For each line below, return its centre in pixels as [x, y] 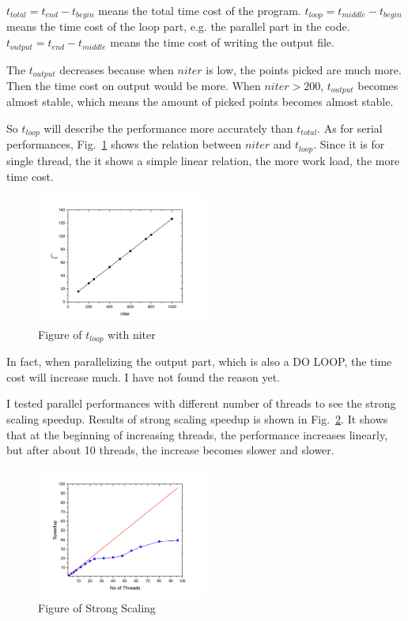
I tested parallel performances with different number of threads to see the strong [201, 403]
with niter [132, 334]
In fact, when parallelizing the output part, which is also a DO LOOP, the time [199, 361]
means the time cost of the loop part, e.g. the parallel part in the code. [178, 26]
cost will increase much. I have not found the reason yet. [143, 376]
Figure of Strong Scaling [97, 608]
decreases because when [117, 69]
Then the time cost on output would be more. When [134, 85]
